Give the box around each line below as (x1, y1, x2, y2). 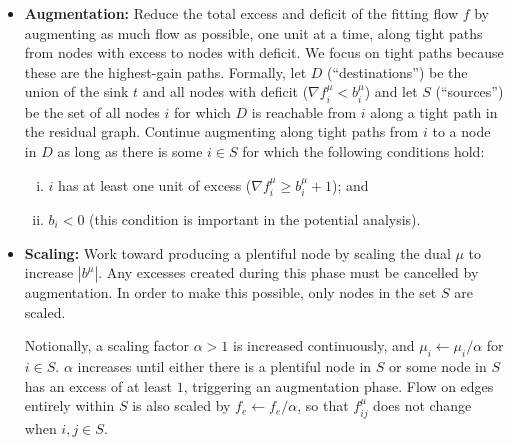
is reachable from (251, 101, 357, 122)
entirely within (24, 395, 115, 416)
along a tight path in (370, 101, 498, 122)
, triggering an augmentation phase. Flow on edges (183, 375, 494, 396)
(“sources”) (435, 81, 504, 102)
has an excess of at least (24, 375, 173, 396)
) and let (364, 81, 418, 102)
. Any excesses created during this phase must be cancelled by (98, 262, 479, 283)
